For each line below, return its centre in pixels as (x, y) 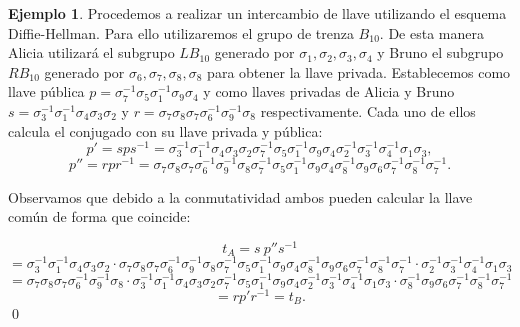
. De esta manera (431, 32)
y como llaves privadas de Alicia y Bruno (329, 91)
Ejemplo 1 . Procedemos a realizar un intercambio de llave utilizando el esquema (257, 13)
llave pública (46, 91)
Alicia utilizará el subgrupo (91, 52)
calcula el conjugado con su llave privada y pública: (165, 130)
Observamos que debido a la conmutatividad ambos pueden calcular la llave (240, 196)
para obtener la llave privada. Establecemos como (359, 71)
